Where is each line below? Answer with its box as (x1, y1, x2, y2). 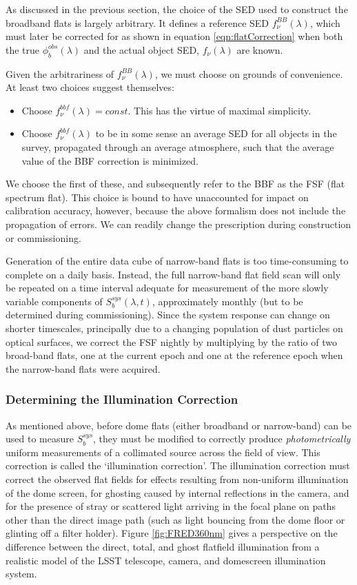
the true (6, 42, 40, 57)
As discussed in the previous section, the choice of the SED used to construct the (6, 2, 348, 16)
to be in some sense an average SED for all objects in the (95, 126, 337, 141)
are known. (236, 42, 283, 57)
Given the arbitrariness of (6, 66, 114, 81)
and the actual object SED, (83, 42, 199, 57)
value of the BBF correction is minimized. (21, 153, 199, 167)
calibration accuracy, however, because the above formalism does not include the (6, 203, 346, 218)
